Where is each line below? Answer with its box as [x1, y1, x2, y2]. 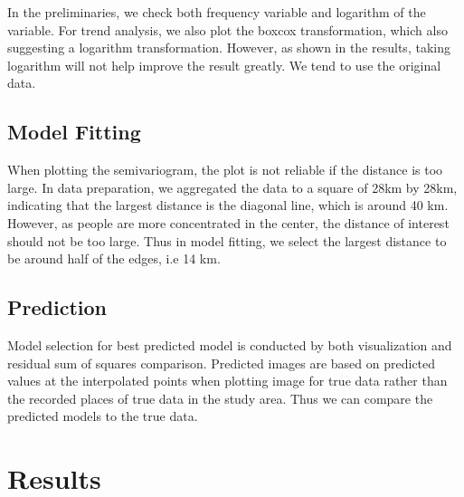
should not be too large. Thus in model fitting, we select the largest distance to [7, 231, 447, 250]
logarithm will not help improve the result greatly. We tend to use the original [7, 55, 441, 74]
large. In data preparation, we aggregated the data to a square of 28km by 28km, [7, 177, 458, 196]
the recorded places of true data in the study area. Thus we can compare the [7, 388, 433, 407]
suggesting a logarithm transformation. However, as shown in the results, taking [7, 38, 450, 57]
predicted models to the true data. [7, 406, 198, 425]
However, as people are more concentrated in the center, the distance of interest [7, 213, 450, 232]
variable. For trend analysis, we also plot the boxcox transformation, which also [7, 20, 448, 39]
